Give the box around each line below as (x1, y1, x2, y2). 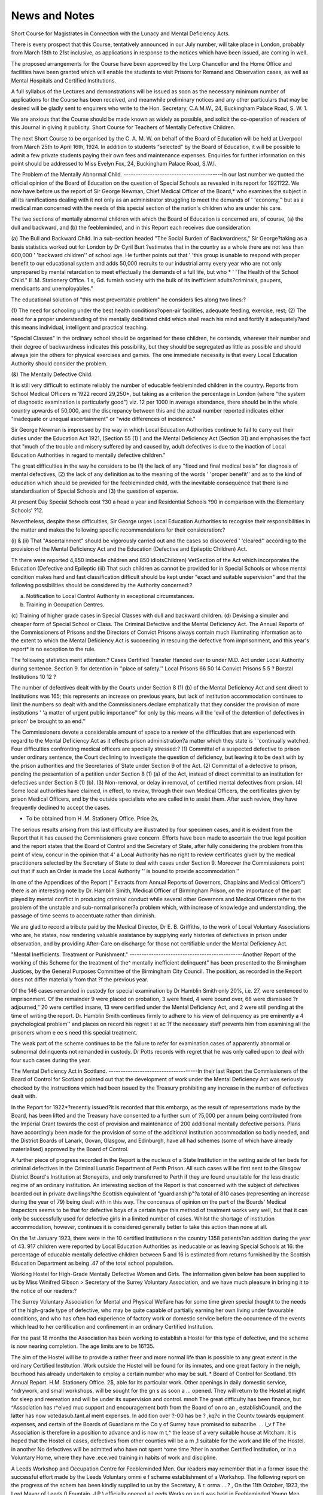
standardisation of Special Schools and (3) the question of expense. (11, 487, 179, 495)
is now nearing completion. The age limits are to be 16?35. (11, 1343, 155, 1350)
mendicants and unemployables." (11, 285, 93, 292)
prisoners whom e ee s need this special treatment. (11, 1029, 138, 1036)
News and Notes (11, 9, 95, 22)
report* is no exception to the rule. (11, 645, 96, 652)
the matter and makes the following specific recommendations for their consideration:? (11, 526, 226, 533)
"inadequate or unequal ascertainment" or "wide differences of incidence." (11, 415, 196, 422)
